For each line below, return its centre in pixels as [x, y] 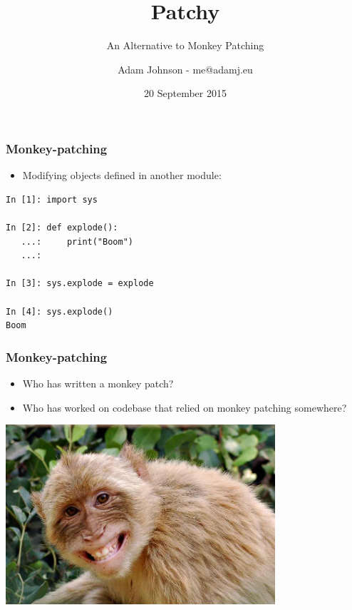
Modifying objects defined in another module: [122, 175]
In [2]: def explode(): [62, 227]
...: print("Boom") [77, 242]
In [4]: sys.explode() [59, 311]
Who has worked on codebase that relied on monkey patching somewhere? [185, 407]
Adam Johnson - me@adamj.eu [185, 69]
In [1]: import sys [52, 199]
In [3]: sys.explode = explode [80, 284]
